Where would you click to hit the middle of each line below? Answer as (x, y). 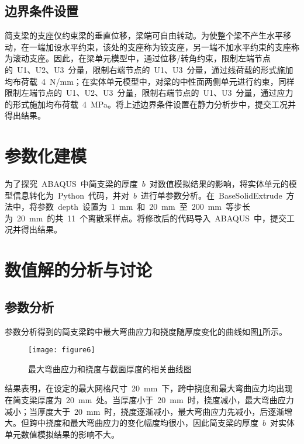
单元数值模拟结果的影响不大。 (62, 434)
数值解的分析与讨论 (79, 270)
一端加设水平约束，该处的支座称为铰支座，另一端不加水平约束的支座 (160, 46)
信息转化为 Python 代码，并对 (71, 195)
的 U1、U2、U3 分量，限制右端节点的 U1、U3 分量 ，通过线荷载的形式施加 (149, 69)
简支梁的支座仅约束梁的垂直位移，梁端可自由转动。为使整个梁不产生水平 (144, 35)
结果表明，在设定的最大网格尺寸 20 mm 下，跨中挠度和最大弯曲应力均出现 (149, 388)
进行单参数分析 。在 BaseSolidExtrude (211, 195)
